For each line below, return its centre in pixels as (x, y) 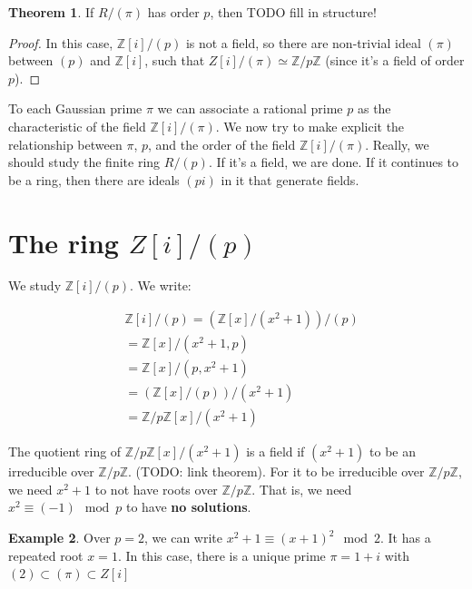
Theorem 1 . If (51, 12)
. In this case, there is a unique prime (221, 555)
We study (35, 285)
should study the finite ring (84, 162)
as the (374, 108)
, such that (175, 60)
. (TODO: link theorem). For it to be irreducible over (276, 471)
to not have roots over (156, 489)
